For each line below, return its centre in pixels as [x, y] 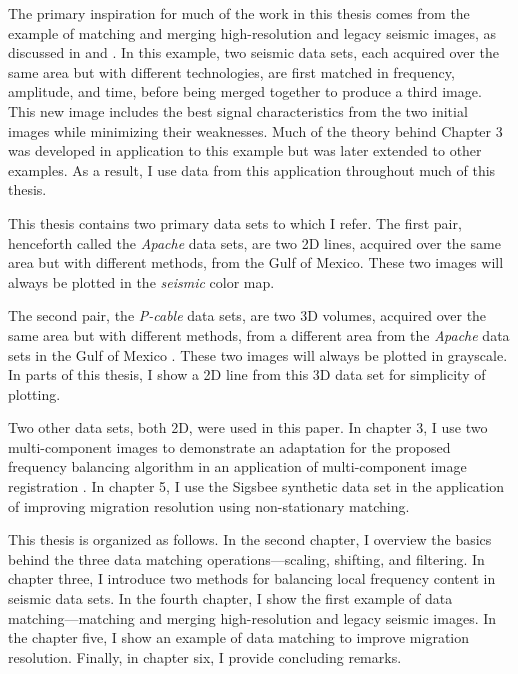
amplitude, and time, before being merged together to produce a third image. [245, 91]
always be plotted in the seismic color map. [141, 281]
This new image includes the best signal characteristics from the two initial [238, 110]
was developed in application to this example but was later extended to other [245, 150]
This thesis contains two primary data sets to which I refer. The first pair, [235, 222]
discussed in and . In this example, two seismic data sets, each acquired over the [254, 52]
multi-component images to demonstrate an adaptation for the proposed [229, 446]
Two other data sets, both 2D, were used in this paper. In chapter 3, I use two [248, 427]
